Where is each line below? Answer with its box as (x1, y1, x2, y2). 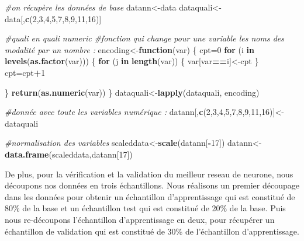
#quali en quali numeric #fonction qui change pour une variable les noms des (5, 32, 284, 44)
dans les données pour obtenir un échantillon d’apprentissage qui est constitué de (5, 190, 295, 202)
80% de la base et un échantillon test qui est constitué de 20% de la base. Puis (5, 202, 286, 214)
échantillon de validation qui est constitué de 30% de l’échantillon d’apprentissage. (5, 225, 299, 237)
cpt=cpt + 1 (5, 66, 46, 78)
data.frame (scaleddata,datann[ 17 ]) (5, 148, 133, 160)
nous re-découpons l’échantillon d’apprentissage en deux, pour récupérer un (5, 213, 275, 225)
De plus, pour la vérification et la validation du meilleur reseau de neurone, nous (5, 167, 293, 180)
